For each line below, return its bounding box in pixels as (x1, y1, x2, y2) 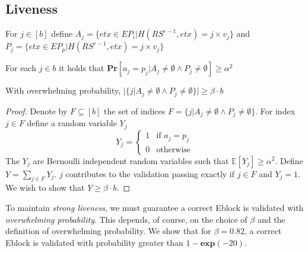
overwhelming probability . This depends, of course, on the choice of (5, 213, 247, 225)
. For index (255, 104, 296, 117)
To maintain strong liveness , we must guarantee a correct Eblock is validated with (5, 201, 304, 213)
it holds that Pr (59, 62, 118, 74)
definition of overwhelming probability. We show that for (5, 225, 211, 237)
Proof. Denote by (5, 104, 68, 117)
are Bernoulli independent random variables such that (33, 154, 229, 166)
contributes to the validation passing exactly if (65, 167, 235, 180)
